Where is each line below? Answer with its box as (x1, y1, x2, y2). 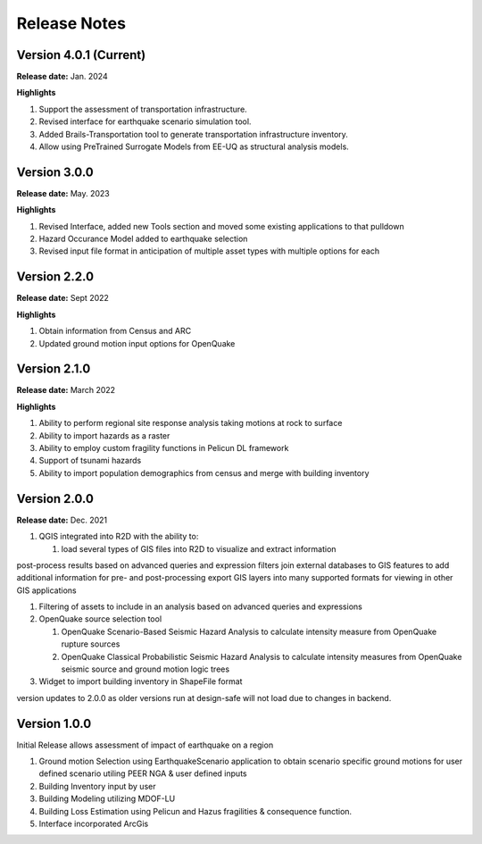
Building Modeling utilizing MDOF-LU (38, 793, 176, 804)
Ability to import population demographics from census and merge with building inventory (38, 467, 370, 478)
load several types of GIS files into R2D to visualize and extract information (61, 543, 337, 554)
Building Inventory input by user (38, 781, 156, 791)
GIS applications (16, 585, 77, 596)
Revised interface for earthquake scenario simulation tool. (38, 116, 252, 127)
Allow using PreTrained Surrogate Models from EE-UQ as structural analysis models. (38, 141, 350, 152)
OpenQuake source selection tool (38, 614, 162, 624)
